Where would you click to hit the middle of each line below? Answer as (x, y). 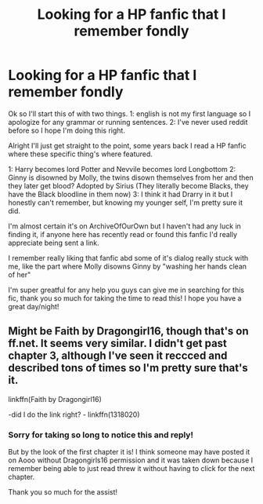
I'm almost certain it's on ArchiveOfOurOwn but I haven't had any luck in (124, 226)
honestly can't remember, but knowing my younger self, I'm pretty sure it (126, 203)
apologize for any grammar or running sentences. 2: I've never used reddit (128, 122)
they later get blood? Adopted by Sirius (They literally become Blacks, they (128, 185)
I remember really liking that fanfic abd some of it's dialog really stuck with (128, 257)
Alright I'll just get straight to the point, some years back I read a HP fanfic (127, 145)
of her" (20, 274)
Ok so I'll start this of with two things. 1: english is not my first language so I (130, 113)
